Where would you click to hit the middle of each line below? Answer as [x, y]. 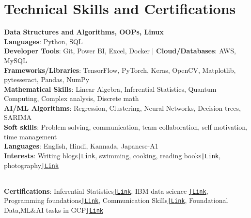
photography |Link [31, 165]
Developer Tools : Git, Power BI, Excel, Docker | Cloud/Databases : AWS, [120, 51]
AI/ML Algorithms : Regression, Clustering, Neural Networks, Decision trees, [122, 108]
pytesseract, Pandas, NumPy [47, 79]
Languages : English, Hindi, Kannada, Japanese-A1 [81, 146]
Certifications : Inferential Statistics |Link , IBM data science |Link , [106, 191]
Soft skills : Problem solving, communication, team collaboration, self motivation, [126, 127]
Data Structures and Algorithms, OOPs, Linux [84, 32]
